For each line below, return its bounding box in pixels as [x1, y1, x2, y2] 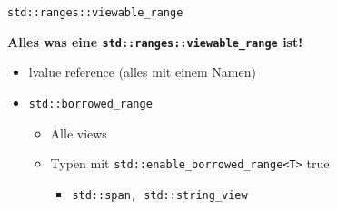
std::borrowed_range [28, 97, 153, 110]
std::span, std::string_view [72, 188, 248, 202]
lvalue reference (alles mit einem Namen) [28, 62, 256, 81]
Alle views [50, 123, 107, 142]
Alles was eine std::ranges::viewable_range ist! [7, 32, 303, 51]
